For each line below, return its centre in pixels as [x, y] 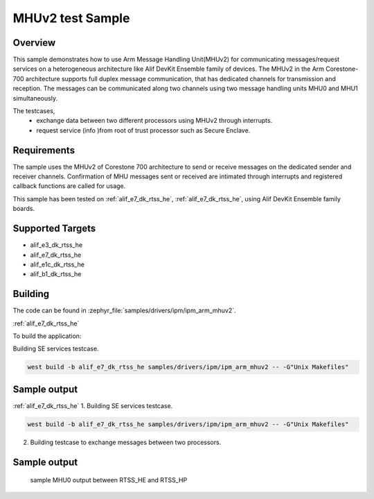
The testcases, [34, 111]
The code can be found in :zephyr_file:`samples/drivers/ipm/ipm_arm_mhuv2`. [124, 311]
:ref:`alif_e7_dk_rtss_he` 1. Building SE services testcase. [93, 405]
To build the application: [47, 336]
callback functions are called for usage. [69, 186]
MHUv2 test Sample [71, 18]
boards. [24, 209]
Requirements [44, 150]
